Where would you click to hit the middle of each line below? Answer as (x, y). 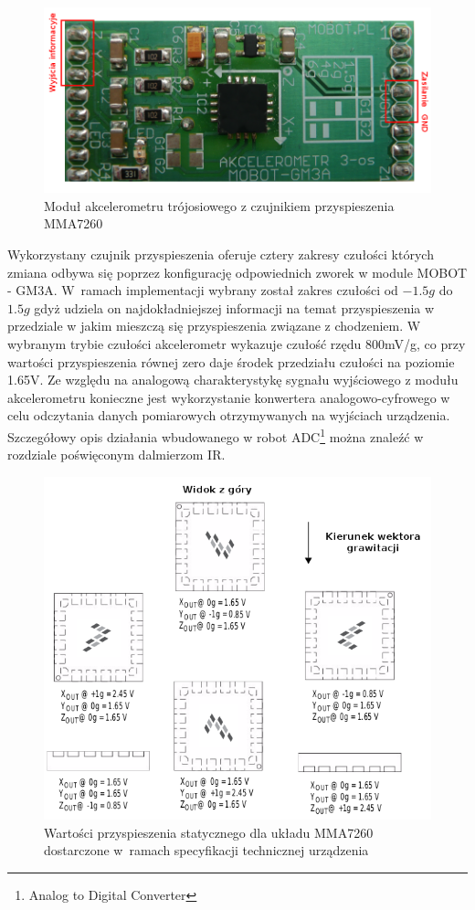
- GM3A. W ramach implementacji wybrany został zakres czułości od (203, 290)
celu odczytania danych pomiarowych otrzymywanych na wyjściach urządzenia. (229, 415)
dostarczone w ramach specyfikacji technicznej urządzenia (206, 850)
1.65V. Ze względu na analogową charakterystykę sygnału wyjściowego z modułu (233, 380)
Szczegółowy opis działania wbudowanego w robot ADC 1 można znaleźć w (216, 435)
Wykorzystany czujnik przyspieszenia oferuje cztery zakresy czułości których (221, 254)
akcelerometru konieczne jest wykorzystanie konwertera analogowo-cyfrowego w (229, 397)
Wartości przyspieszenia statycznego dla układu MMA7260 (209, 832)
